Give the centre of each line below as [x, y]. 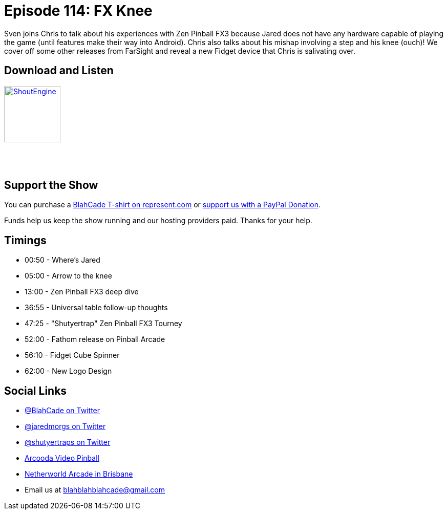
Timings [25, 240]
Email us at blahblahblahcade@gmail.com [95, 490]
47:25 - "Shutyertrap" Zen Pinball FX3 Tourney [103, 324]
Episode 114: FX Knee [78, 11]
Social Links [36, 391]
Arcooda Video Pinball [62, 458]
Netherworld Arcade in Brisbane [79, 474]
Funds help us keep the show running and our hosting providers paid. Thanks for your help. [158, 221]
